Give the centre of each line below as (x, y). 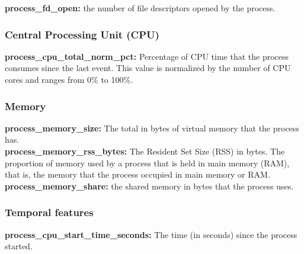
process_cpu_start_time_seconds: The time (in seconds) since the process (151, 234)
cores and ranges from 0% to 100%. (69, 79)
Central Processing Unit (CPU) (82, 34)
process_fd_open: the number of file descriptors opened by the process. (140, 8)
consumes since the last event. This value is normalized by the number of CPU (148, 68)
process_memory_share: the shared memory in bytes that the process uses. (149, 186)
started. (19, 246)
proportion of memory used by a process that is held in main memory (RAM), (147, 163)
